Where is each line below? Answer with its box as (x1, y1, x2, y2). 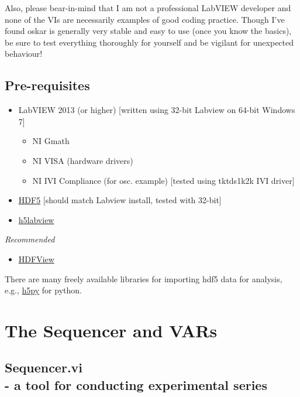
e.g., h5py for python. (5, 284, 82, 296)
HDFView (18, 252, 54, 265)
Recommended (5, 233, 55, 245)
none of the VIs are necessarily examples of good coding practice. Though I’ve (5, 13, 285, 25)
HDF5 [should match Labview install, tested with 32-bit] (18, 194, 222, 206)
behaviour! (5, 47, 43, 60)
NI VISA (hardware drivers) (32, 154, 133, 166)
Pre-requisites (5, 76, 90, 94)
